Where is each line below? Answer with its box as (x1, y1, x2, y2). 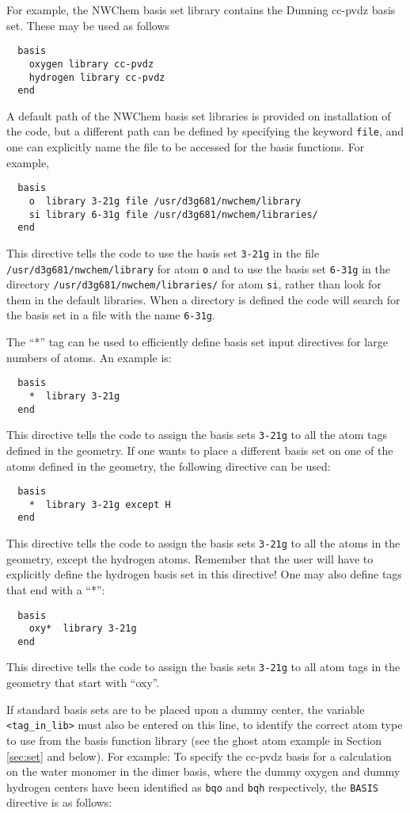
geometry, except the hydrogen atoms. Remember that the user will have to (6, 550, 374, 567)
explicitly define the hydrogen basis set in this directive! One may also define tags (6, 566, 402, 582)
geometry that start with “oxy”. (6, 674, 160, 691)
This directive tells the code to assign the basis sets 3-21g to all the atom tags (6, 426, 387, 443)
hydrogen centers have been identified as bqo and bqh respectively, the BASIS (6, 778, 378, 795)
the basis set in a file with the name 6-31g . (6, 307, 215, 323)
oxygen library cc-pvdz (28, 58, 154, 70)
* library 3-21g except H (28, 498, 171, 510)
